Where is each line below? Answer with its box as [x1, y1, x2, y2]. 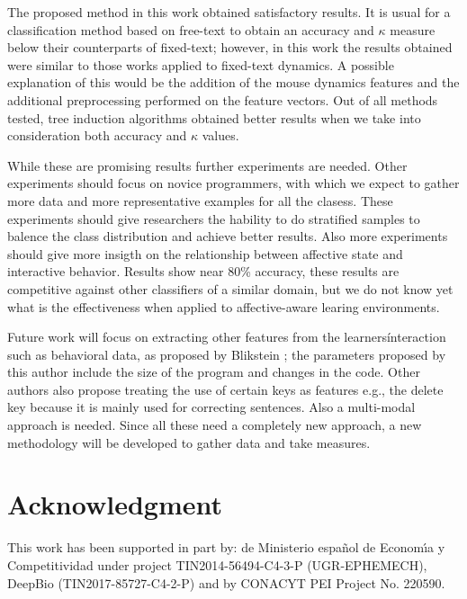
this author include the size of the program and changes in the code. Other [7, 362, 420, 381]
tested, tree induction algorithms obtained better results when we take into [7, 108, 421, 127]
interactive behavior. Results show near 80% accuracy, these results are [7, 262, 400, 281]
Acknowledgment [7, 486, 222, 523]
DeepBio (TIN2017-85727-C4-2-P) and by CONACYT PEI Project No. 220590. [7, 573, 445, 592]
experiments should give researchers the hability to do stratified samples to [7, 209, 420, 228]
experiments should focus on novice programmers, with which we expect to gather [7, 174, 460, 192]
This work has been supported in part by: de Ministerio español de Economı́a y [7, 538, 445, 557]
